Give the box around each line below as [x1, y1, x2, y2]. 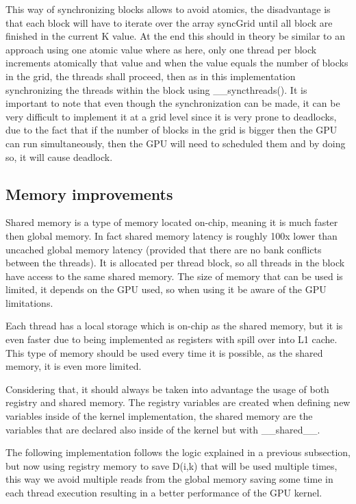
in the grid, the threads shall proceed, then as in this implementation [5, 68, 296, 83]
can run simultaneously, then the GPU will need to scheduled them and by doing [5, 136, 346, 150]
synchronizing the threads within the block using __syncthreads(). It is [5, 82, 307, 97]
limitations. [5, 295, 53, 310]
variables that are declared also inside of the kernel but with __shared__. [5, 422, 320, 436]
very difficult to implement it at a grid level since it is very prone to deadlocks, [5, 109, 337, 123]
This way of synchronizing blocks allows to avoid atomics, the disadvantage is [5, 2, 331, 16]
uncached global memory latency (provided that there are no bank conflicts [5, 242, 322, 256]
